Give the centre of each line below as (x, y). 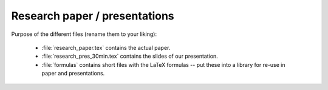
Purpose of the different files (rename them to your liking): (84, 34)
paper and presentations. (73, 74)
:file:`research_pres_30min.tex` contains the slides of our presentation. (130, 56)
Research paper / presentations (93, 16)
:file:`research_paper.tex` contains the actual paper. (106, 47)
